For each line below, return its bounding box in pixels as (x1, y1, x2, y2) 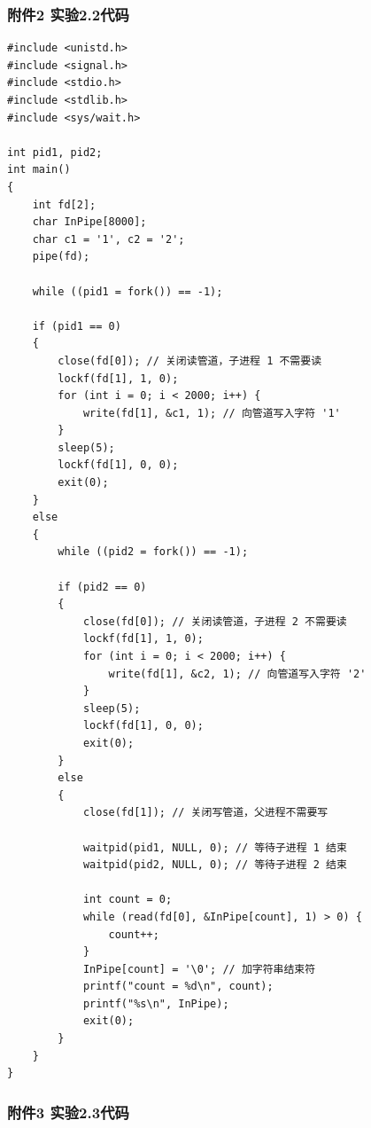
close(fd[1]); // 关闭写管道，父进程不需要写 (82, 806, 328, 819)
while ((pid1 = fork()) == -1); (32, 285, 223, 298)
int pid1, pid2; (7, 145, 103, 159)
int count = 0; (82, 893, 173, 906)
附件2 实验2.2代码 (7, 3, 129, 25)
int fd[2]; (32, 198, 97, 211)
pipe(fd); (32, 250, 90, 263)
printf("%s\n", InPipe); (82, 997, 229, 1010)
